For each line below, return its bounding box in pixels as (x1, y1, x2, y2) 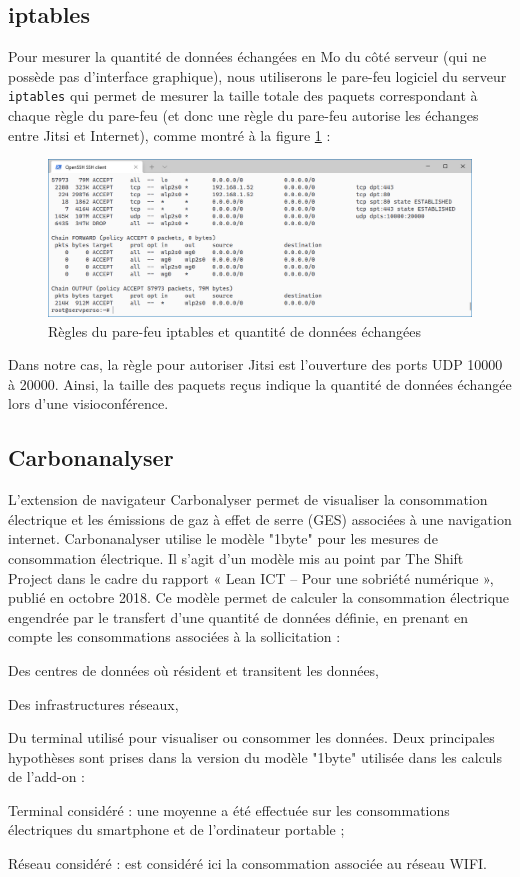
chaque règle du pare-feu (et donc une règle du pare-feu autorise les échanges (8, 105, 479, 126)
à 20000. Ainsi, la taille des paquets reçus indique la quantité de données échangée (8, 373, 512, 394)
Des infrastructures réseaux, (8, 693, 179, 714)
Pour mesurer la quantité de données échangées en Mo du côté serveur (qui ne (8, 46, 487, 67)
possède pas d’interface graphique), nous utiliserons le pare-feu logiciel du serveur (8, 65, 507, 86)
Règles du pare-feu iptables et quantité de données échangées (48, 320, 422, 341)
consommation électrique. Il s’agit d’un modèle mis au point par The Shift (8, 547, 464, 568)
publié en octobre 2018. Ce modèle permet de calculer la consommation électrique (8, 587, 510, 608)
